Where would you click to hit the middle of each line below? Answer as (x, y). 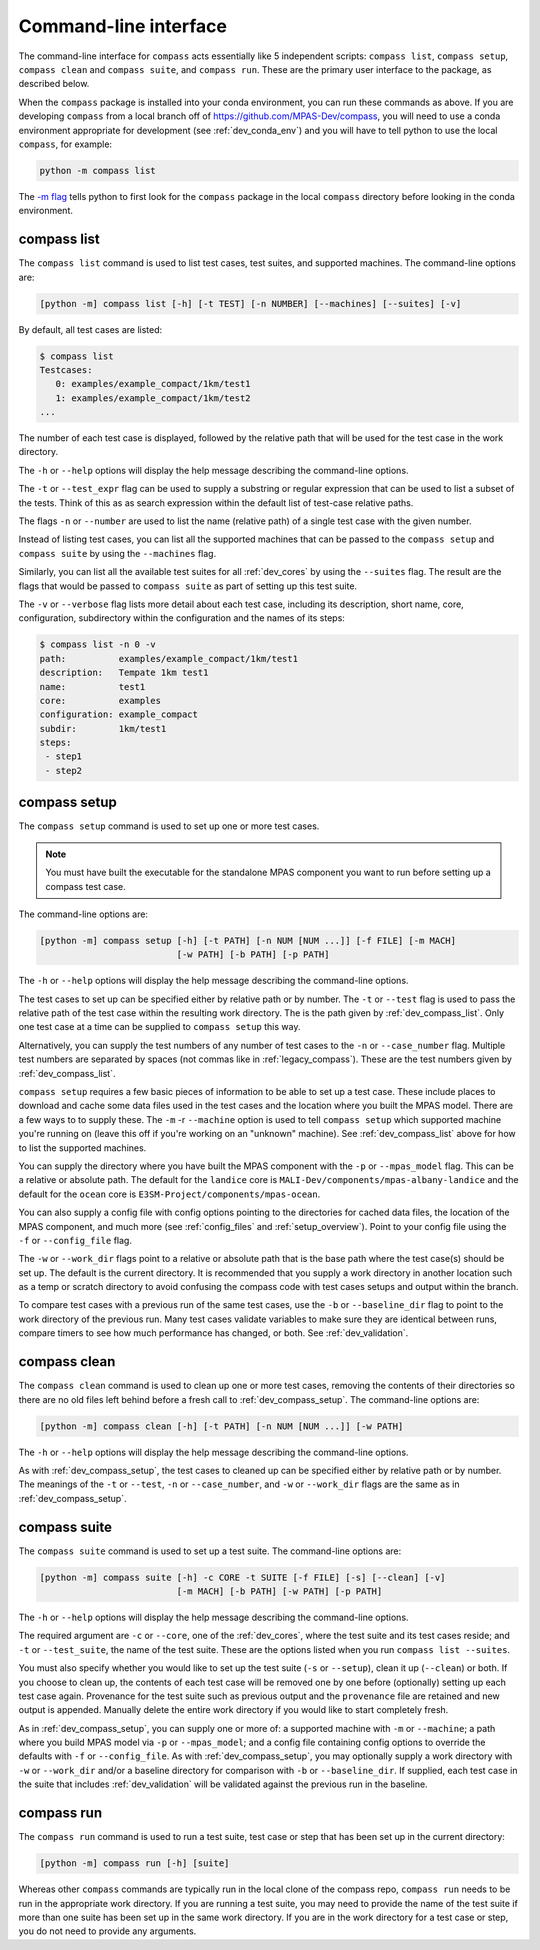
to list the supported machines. (82, 1147)
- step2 (64, 770)
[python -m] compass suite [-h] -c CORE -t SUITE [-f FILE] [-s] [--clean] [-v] (242, 1577)
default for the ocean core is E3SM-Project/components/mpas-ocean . (169, 1194)
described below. (54, 84)
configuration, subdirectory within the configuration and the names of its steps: (181, 618)
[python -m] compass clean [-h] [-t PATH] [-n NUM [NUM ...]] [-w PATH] (221, 1426)
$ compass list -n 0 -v (98, 644)
